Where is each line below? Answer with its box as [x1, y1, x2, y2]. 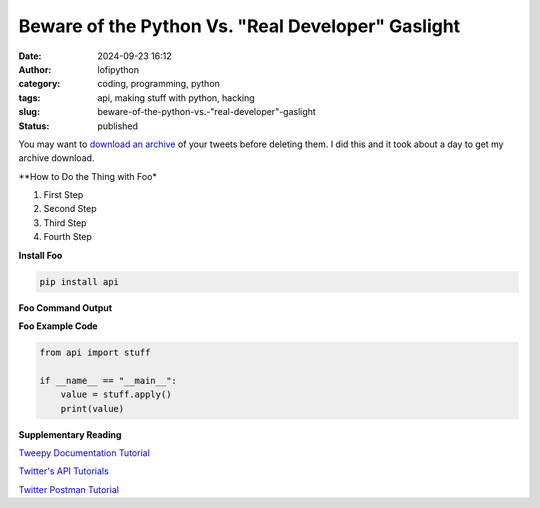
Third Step [43, 216, 87, 229]
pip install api [39, 276, 120, 287]
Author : [18, 63, 52, 75]
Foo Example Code [18, 320, 99, 332]
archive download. [18, 152, 95, 164]
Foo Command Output [18, 301, 113, 314]
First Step [43, 189, 84, 201]
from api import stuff [39, 346, 151, 358]
